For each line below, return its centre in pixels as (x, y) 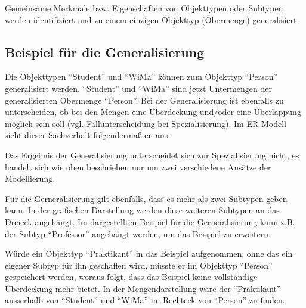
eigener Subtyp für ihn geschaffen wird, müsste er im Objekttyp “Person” (139, 265)
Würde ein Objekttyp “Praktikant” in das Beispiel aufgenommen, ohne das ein (149, 253)
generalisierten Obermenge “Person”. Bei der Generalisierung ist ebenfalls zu (144, 100)
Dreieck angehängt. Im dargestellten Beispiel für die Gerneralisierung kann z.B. (150, 221)
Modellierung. (30, 178)
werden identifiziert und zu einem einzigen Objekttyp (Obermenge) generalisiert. (152, 19)
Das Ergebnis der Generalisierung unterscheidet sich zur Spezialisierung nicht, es (152, 155)
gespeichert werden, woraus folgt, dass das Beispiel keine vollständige (131, 277)
